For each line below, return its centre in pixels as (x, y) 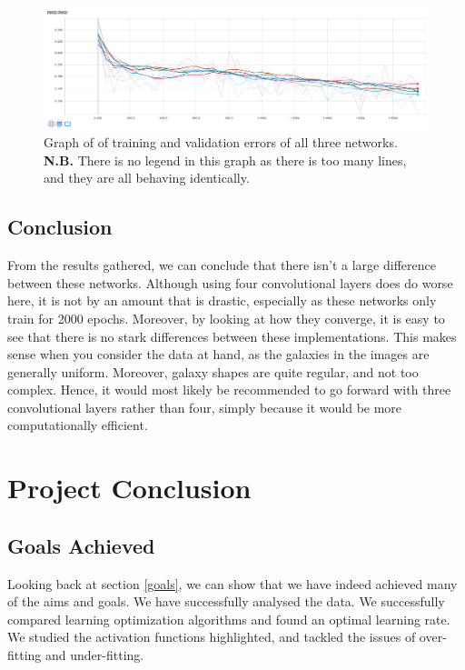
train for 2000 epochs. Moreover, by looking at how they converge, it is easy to (226, 318)
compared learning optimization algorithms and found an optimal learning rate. (229, 619)
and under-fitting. (95, 655)
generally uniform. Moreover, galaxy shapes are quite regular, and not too (213, 371)
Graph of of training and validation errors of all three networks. (221, 142)
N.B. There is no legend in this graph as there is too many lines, (225, 160)
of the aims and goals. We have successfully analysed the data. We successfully (226, 601)
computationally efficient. (78, 425)
